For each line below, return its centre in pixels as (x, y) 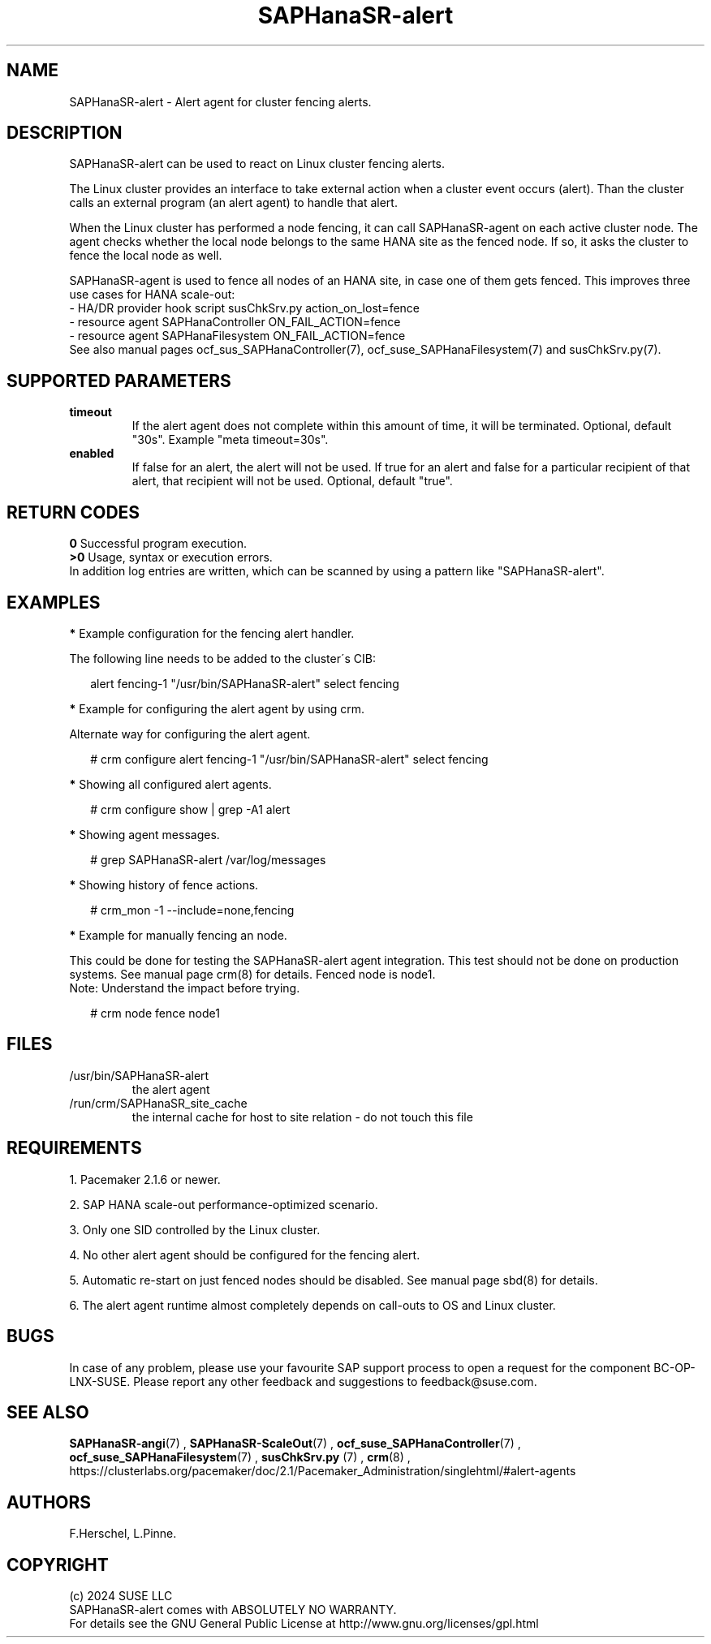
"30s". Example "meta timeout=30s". (230, 440)
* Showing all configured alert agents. (170, 784)
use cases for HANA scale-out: (152, 295)
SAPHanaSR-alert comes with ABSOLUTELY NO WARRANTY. (233, 1610)
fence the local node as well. (146, 256)
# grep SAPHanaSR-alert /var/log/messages (208, 859)
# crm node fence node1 (155, 1013)
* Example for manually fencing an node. (178, 935)
